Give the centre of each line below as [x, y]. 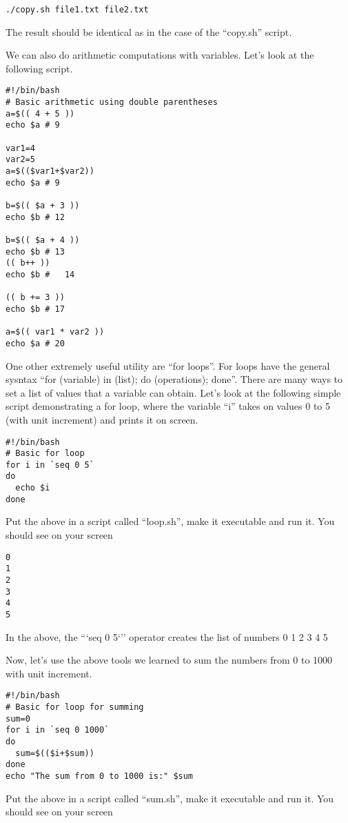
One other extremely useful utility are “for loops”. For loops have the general [168, 365]
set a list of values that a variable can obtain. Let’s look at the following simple [173, 392]
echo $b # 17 [35, 309]
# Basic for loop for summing [75, 707]
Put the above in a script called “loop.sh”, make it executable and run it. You [170, 521]
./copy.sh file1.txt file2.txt [77, 10]
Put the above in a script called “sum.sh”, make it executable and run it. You [170, 798]
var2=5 [20, 160]
